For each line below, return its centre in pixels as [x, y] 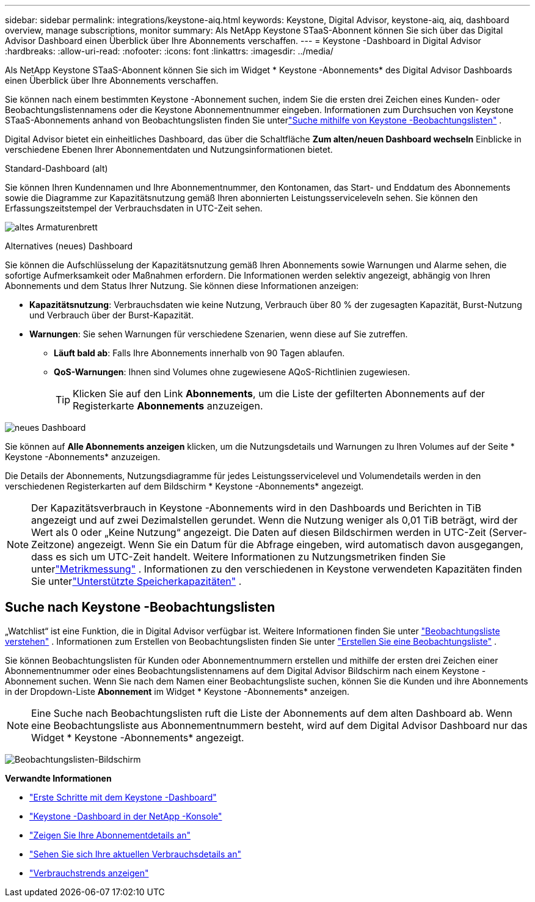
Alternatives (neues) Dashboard [69, 246]
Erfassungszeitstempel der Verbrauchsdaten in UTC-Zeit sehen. [134, 208]
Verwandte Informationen [58, 778]
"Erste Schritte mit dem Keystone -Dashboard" [123, 797]
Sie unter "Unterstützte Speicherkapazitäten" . [136, 581]
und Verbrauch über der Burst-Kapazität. [111, 315]
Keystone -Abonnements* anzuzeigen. [83, 457]
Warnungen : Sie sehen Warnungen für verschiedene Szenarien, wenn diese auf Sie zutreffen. [219, 334]
